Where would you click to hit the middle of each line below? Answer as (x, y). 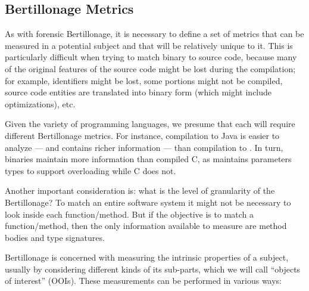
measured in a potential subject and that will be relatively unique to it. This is (149, 45)
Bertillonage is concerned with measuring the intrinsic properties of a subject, (147, 257)
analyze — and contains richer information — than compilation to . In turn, (144, 147)
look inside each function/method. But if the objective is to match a (129, 214)
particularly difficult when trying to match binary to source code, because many (151, 57)
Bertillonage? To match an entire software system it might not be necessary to (148, 202)
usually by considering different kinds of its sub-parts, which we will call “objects (153, 269)
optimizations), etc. (40, 103)
